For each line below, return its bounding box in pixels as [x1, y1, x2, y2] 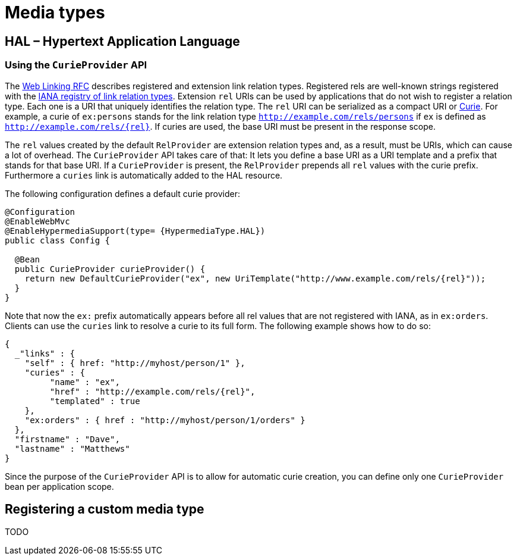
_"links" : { [14, 348, 75, 358]
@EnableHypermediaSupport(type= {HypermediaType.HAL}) [5, 226, 266, 236]
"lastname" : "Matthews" [14, 443, 130, 453]
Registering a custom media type [5, 501, 204, 517]
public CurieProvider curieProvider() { [14, 264, 206, 274]
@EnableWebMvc [5, 216, 70, 226]
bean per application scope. [5, 481, 114, 492]
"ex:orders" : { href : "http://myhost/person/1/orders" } [24, 415, 305, 425]
